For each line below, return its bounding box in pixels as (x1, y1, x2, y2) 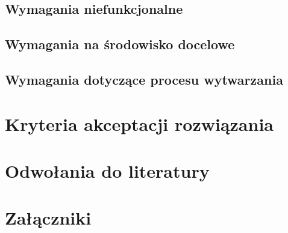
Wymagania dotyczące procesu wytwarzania (5, 70, 283, 88)
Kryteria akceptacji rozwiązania (5, 111, 274, 136)
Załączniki (5, 205, 92, 230)
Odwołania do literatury (5, 158, 210, 183)
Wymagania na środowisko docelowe (5, 35, 235, 53)
